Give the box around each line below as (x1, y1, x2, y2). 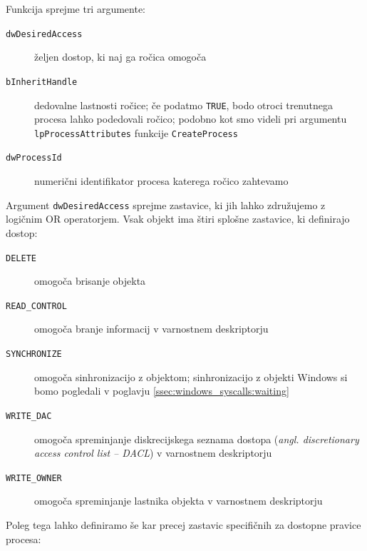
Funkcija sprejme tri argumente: (6, 1, 146, 16)
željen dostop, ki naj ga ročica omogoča (34, 49, 207, 64)
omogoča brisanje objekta (34, 273, 146, 288)
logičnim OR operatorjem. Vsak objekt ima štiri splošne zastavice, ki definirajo (6, 211, 350, 226)
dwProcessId (6, 153, 62, 163)
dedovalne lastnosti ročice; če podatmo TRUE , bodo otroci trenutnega (34, 97, 333, 112)
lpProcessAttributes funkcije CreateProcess (34, 125, 238, 140)
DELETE (6, 253, 36, 263)
